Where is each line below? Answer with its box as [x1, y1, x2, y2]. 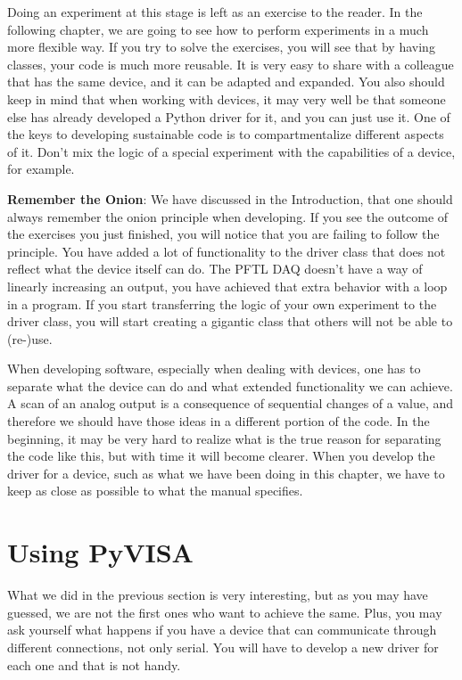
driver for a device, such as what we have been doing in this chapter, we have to [7, 463, 445, 482]
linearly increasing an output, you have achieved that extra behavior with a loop [7, 276, 448, 295]
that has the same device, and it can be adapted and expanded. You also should [7, 72, 445, 91]
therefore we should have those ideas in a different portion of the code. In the [7, 412, 430, 430]
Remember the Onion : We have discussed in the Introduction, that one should [7, 189, 453, 208]
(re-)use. [7, 329, 53, 348]
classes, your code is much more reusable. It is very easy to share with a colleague [7, 54, 454, 73]
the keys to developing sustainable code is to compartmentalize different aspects [7, 125, 444, 143]
